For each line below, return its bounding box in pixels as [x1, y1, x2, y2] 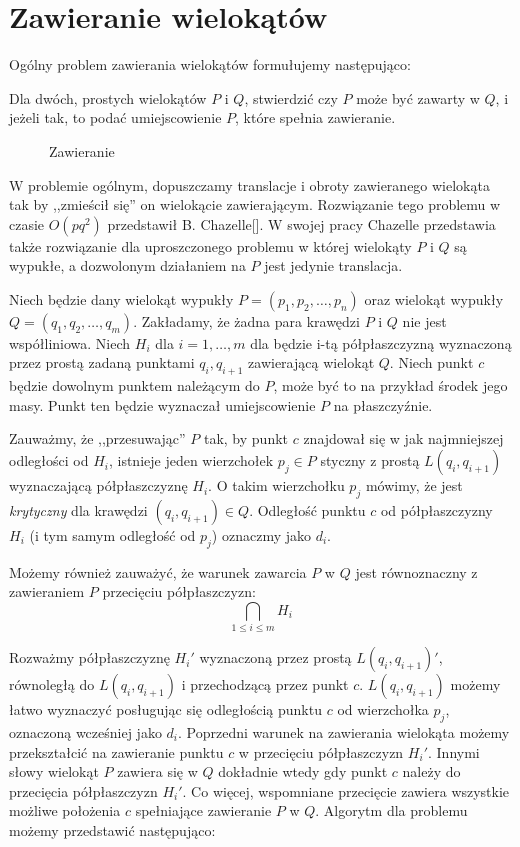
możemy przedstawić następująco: [9, 819, 216, 840]
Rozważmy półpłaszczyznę [9, 647, 170, 668]
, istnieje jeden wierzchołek [108, 450, 274, 471]
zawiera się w [117, 761, 198, 782]
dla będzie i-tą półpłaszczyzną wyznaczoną [250, 332, 512, 353]
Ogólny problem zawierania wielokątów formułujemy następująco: [9, 54, 411, 75]
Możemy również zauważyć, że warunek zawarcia [9, 561, 307, 582]
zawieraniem [9, 581, 85, 602]
